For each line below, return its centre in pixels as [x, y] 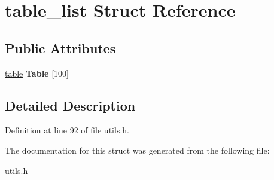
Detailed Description [70, 105]
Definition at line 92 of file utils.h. [67, 130]
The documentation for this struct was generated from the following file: [137, 150]
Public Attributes [60, 48]
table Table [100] [37, 73]
